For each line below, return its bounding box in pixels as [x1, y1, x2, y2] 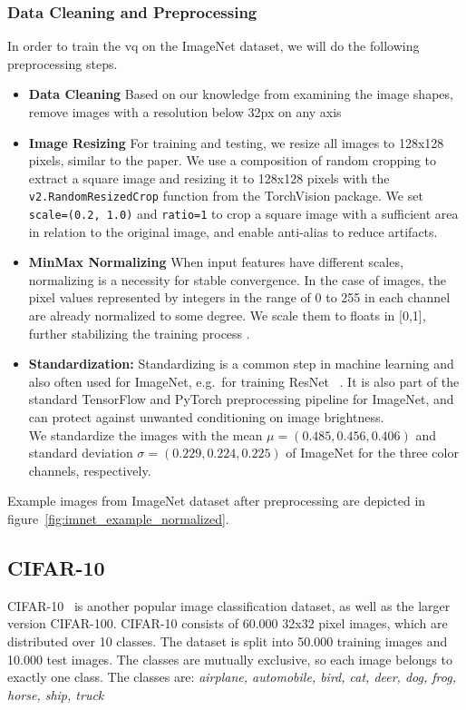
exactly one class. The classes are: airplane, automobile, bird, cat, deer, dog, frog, [7, 667, 456, 686]
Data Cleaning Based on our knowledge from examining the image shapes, [28, 84, 453, 104]
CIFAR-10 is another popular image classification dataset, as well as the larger [7, 596, 451, 615]
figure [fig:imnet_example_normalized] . [7, 509, 229, 528]
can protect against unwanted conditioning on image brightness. [28, 408, 384, 427]
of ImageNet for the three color [286, 443, 459, 462]
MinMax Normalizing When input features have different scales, [28, 252, 403, 271]
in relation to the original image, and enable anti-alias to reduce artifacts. [28, 222, 438, 241]
